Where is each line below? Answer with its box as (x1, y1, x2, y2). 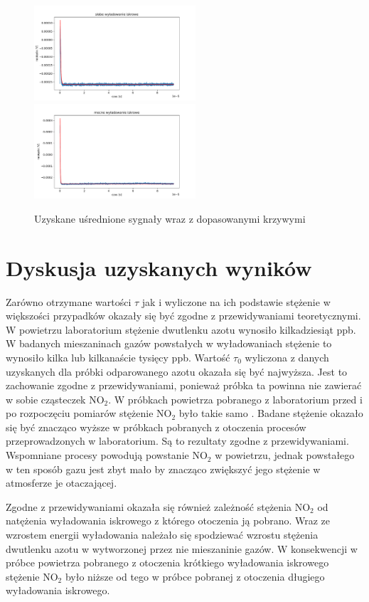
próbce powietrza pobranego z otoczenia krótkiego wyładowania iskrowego (6, 555, 329, 570)
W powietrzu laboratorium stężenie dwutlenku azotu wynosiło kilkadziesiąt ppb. (6, 322, 356, 337)
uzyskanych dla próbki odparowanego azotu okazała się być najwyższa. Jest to (6, 364, 348, 379)
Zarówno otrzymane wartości (6, 294, 132, 309)
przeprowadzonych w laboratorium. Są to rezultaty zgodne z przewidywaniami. (6, 433, 349, 448)
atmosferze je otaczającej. (6, 475, 117, 490)
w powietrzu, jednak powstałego (215, 448, 355, 463)
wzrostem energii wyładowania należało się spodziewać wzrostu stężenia (6, 527, 319, 542)
